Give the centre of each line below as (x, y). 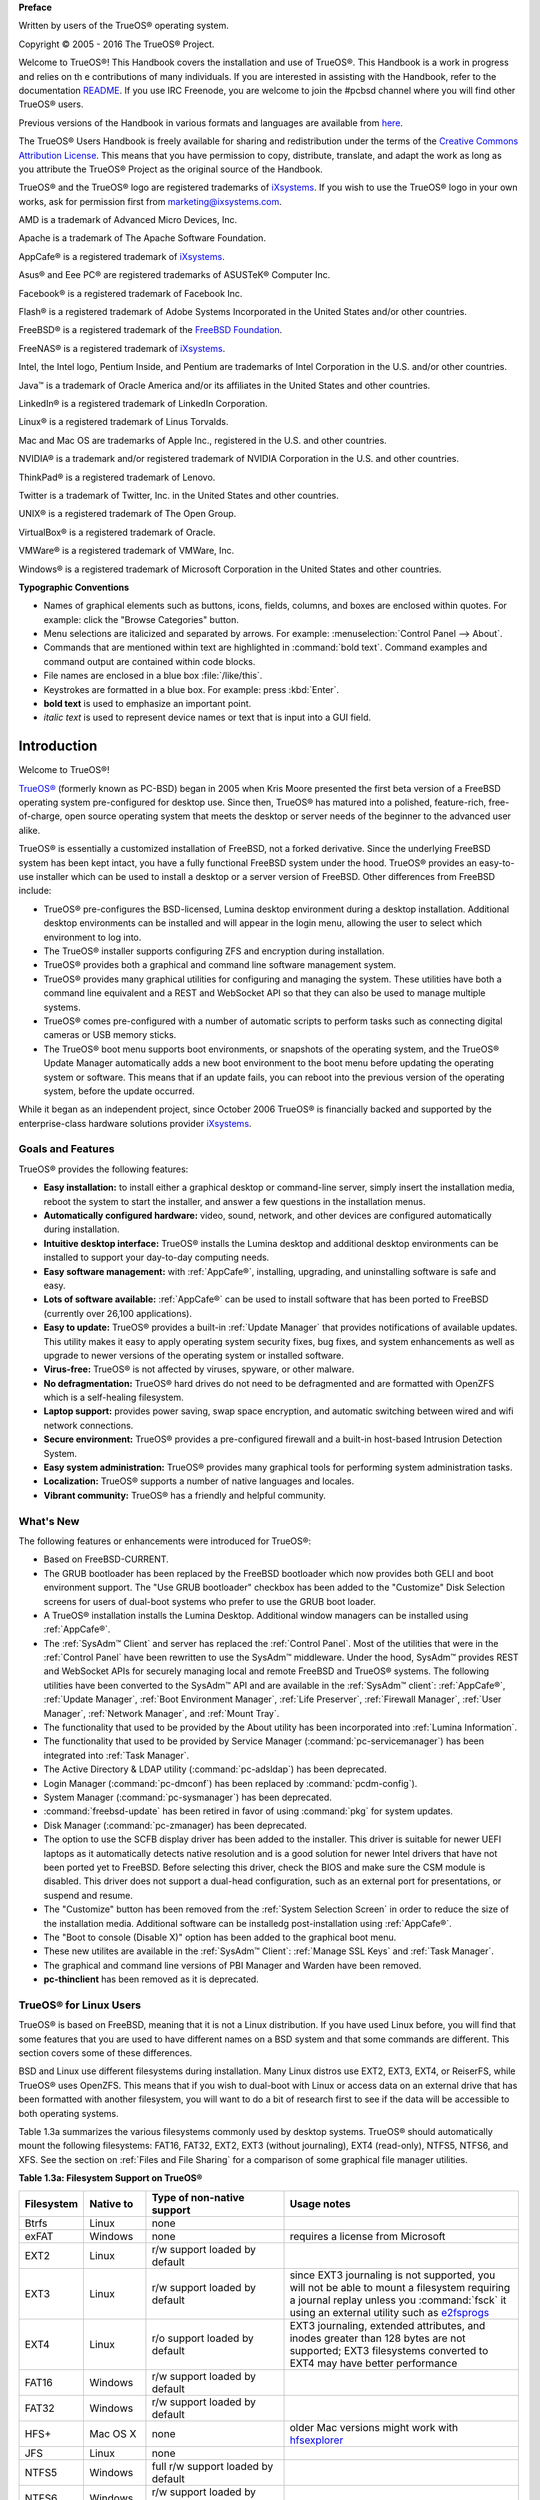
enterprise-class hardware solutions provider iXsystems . (135, 1123)
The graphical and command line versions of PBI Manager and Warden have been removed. (232, 1965)
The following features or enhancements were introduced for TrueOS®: (165, 1541)
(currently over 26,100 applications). (117, 1313)
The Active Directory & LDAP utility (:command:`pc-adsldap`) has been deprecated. (215, 1769)
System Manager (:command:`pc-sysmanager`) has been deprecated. (187, 1797)
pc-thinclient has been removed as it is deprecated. (151, 1979)
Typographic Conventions (74, 587)
